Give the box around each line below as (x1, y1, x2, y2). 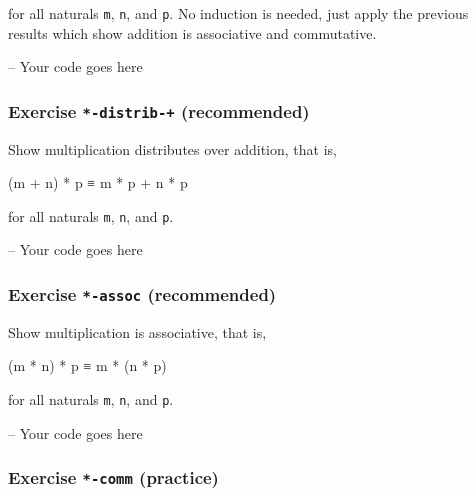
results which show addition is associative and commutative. (8, 22, 377, 43)
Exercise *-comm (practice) (8, 465, 219, 490)
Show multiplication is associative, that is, (8, 321, 267, 342)
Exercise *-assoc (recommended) (8, 281, 277, 306)
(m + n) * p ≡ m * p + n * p (8, 172, 188, 193)
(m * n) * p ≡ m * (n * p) (8, 355, 167, 376)
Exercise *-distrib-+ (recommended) (8, 98, 310, 123)
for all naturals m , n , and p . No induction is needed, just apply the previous (8, 3, 469, 23)
